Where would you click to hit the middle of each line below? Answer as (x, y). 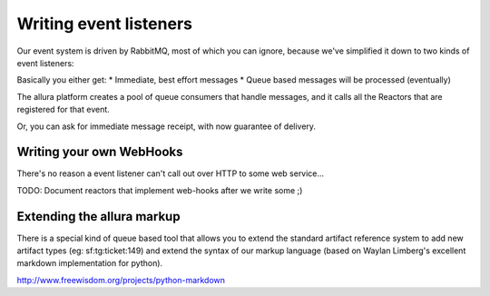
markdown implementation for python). (90, 263)
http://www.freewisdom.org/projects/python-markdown (121, 280)
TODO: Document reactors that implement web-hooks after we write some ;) (160, 190)
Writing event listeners (104, 24)
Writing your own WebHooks (100, 152)
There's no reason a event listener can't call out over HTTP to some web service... (171, 173)
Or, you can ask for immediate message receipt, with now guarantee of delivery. (167, 126)
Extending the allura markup (98, 217)
